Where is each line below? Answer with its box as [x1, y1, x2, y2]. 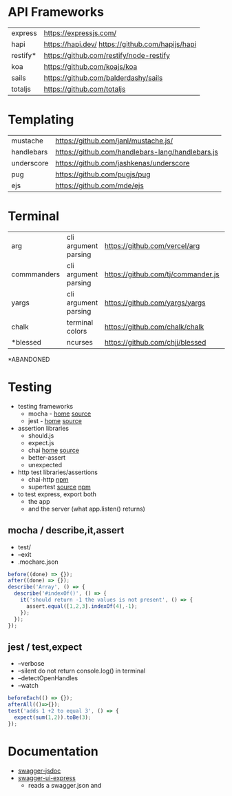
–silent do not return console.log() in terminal [17, 666, 146, 675]
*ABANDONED [8, 355, 50, 363]
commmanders [11, 269, 61, 279]
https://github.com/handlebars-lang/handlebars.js [55, 147, 219, 156]
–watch [17, 682, 39, 690]
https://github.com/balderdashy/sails [43, 73, 163, 83]
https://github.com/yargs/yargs [104, 298, 206, 307]
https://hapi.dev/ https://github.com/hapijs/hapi [43, 39, 197, 49]
